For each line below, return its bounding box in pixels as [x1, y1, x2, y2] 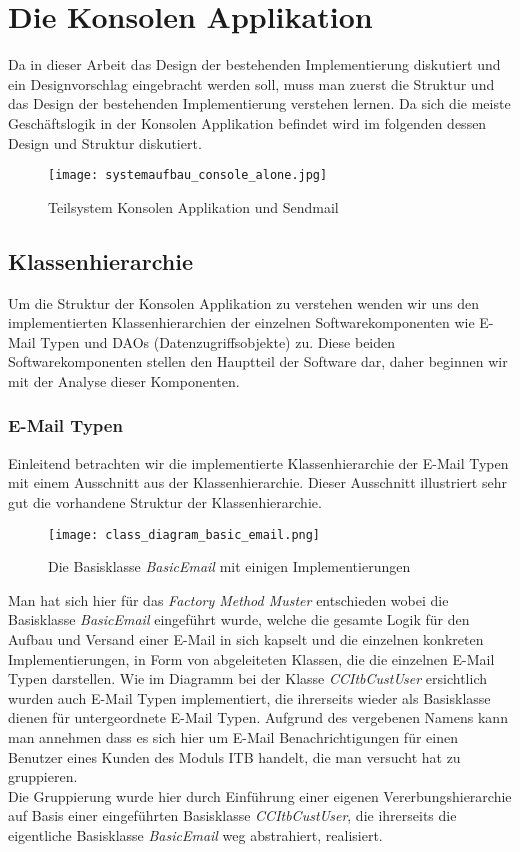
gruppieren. [8, 766, 78, 787]
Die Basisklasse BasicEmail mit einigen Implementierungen [48, 556, 411, 577]
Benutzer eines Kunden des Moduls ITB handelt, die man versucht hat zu [8, 746, 461, 767]
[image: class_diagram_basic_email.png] [48, 527, 321, 542]
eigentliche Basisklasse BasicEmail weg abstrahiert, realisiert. [8, 824, 383, 845]
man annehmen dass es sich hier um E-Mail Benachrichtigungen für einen [8, 726, 458, 747]
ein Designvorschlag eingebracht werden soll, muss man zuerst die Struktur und [8, 73, 495, 94]
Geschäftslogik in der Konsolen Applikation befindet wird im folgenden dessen [8, 112, 487, 133]
